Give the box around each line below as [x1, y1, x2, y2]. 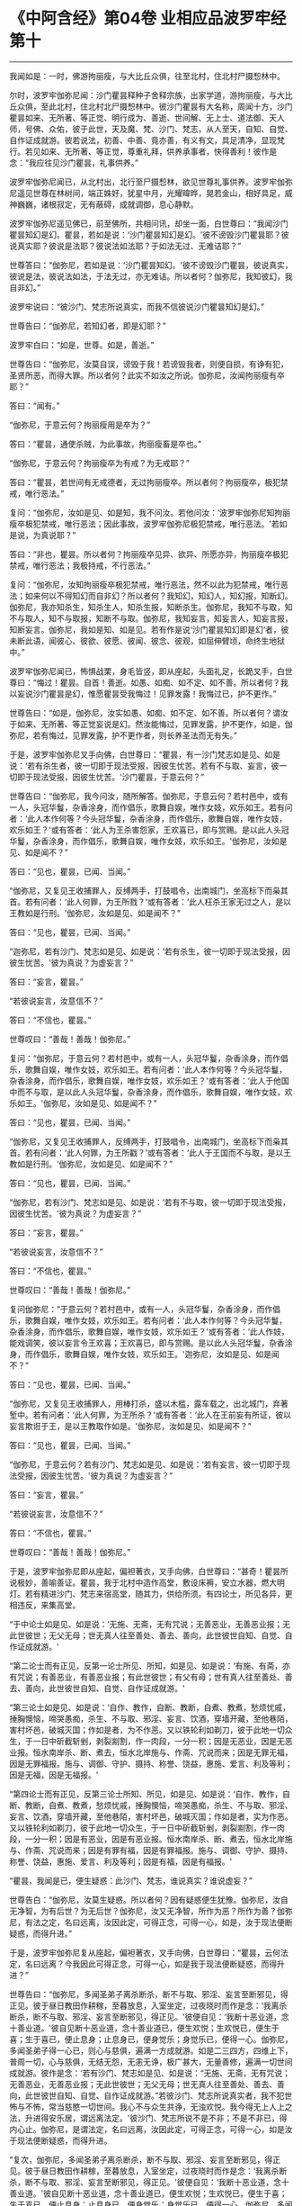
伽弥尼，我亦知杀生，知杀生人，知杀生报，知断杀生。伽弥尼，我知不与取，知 [9, 601, 293, 612]
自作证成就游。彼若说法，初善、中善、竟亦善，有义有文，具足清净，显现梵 [9, 134, 285, 145]
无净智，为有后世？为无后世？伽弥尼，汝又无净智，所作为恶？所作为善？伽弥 [9, 1905, 293, 1916]
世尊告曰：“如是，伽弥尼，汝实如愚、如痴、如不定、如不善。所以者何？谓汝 [9, 707, 289, 718]
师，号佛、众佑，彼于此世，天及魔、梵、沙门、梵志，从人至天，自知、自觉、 [9, 123, 293, 134]
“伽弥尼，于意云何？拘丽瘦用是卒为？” [9, 419, 151, 430]
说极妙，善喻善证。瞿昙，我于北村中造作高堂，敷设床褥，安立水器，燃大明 [9, 1577, 285, 1588]
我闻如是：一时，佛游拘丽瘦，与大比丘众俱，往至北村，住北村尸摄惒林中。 [9, 70, 285, 81]
